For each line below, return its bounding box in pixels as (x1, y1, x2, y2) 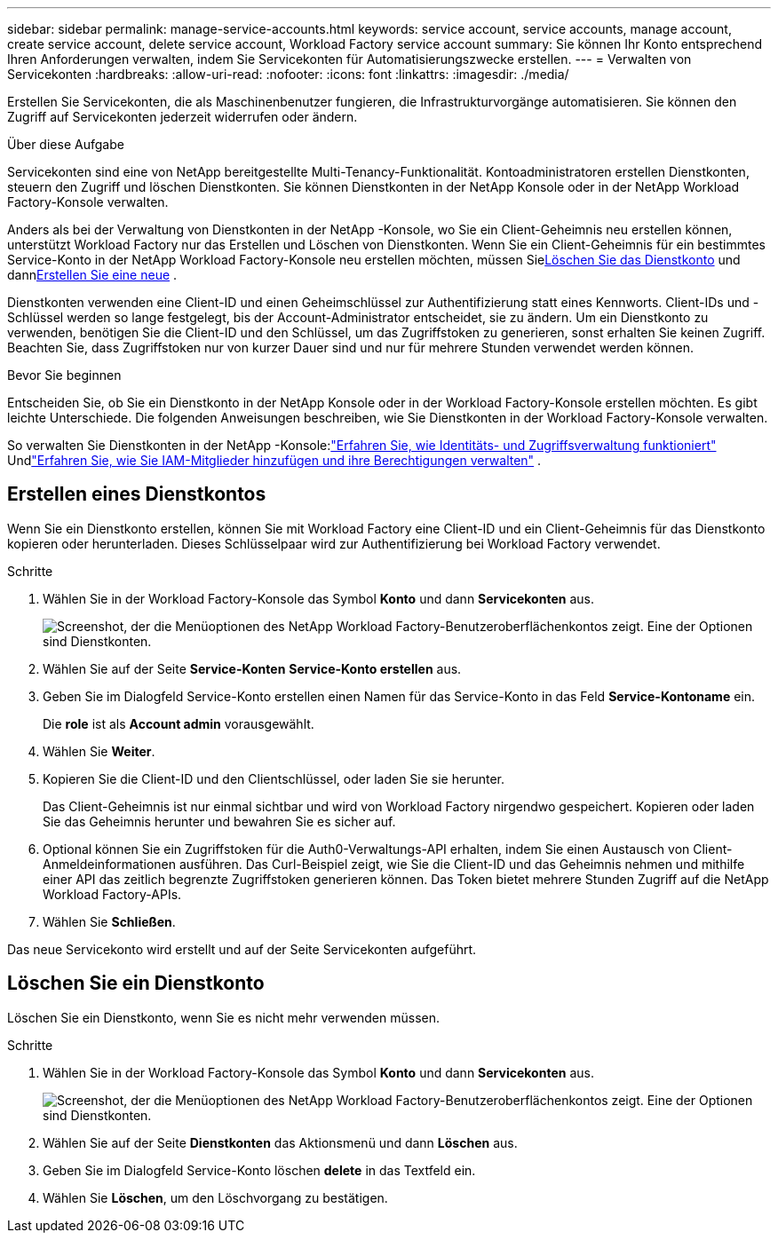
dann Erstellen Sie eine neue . (7, 267, 178, 282)
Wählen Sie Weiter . (43, 743, 155, 759)
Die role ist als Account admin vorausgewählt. (43, 715, 314, 731)
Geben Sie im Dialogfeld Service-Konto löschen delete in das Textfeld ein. (43, 1162, 476, 1178)
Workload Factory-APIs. (43, 886, 182, 902)
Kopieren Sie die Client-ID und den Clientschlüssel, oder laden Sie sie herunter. (43, 770, 505, 786)
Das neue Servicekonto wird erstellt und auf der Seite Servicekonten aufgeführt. (7, 941, 477, 957)
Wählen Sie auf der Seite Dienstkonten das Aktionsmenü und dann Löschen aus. (43, 1134, 518, 1150)
